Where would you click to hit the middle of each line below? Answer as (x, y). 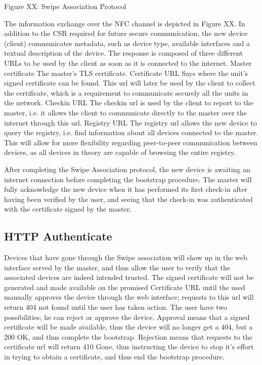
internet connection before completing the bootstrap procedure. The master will (128, 179)
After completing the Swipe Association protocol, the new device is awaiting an (127, 169)
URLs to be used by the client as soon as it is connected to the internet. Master (128, 63)
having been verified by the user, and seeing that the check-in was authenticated (128, 199)
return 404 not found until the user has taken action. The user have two (116, 307)
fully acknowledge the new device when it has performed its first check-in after (126, 189)
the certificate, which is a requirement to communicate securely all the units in (126, 92)
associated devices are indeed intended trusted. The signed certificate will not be (129, 277)
